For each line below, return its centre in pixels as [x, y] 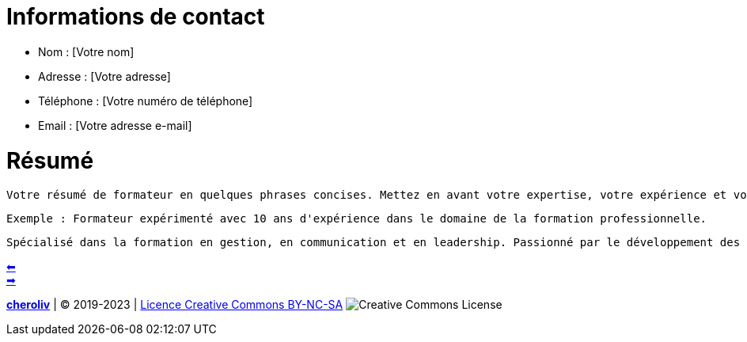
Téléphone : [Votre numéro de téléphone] [146, 101]
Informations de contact [136, 17]
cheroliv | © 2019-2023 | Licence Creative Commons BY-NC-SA [175, 305]
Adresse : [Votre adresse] [104, 76]
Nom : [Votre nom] [86, 51]
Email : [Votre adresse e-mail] [115, 125]
